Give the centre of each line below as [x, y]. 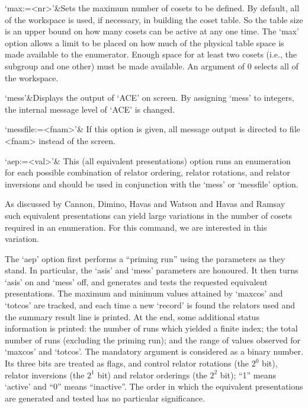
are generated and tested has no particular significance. [105, 398]
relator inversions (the [45, 374]
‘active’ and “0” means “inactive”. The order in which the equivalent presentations [154, 386]
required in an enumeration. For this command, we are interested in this [136, 227]
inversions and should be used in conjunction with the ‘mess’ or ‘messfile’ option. [152, 184]
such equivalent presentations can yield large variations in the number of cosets [148, 215]
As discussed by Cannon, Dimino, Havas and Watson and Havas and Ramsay [145, 204]
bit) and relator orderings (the [152, 374]
